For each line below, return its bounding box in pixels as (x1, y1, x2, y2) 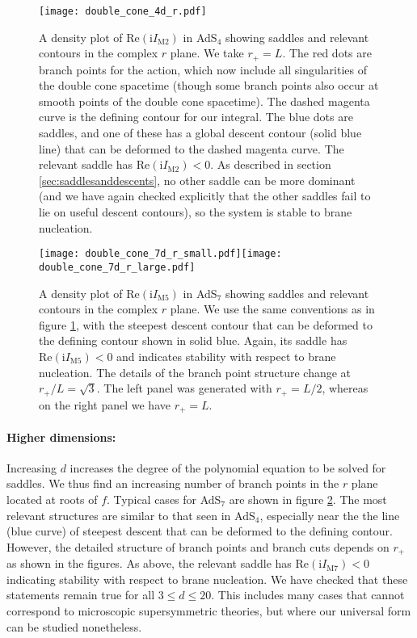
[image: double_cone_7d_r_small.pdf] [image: (39, 248, 282, 260)
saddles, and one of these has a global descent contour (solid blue (39, 124, 362, 141)
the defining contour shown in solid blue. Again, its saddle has (39, 332, 347, 349)
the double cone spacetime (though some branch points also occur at (39, 77, 379, 94)
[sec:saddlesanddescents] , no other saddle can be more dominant (39, 171, 356, 188)
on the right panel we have (39, 396, 171, 413)
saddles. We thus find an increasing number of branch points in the (6, 475, 339, 492)
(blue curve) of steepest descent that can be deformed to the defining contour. (6, 523, 393, 539)
